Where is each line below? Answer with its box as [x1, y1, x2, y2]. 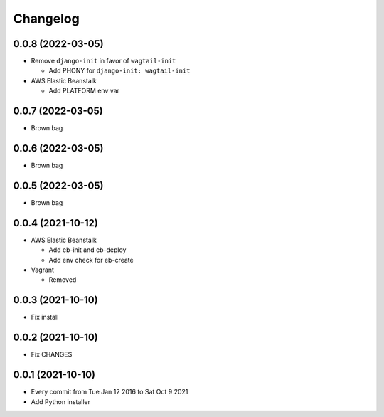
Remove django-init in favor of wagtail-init [31, 57, 176, 65]
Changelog [13, 11, 80, 26]
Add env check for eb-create [48, 255, 134, 264]
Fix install [31, 313, 59, 322]
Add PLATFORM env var [48, 86, 120, 95]
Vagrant [31, 265, 55, 274]
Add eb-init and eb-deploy [48, 246, 127, 254]
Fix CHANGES [31, 350, 73, 359]
